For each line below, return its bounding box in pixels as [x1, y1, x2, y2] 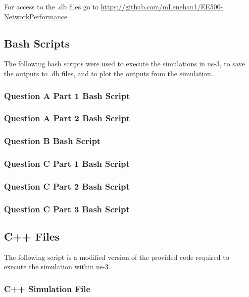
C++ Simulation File [4, 282, 91, 295]
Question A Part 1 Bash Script [4, 89, 130, 101]
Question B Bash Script [4, 135, 101, 147]
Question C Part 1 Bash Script [4, 157, 130, 170]
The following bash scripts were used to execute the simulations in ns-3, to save [4, 58, 245, 69]
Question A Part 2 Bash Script [4, 112, 130, 124]
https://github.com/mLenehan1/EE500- [100, 1, 223, 11]
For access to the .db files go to [4, 1, 99, 11]
